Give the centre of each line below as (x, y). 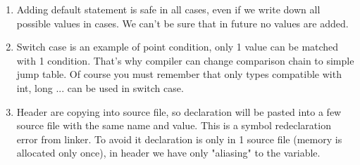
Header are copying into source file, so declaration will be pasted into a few (179, 111)
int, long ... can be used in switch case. (100, 87)
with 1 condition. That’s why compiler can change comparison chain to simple (185, 60)
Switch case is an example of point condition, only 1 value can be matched (178, 47)
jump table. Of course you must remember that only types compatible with (179, 74)
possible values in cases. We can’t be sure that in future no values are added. (182, 23)
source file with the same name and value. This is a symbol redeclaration (174, 125)
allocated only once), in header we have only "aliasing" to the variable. (168, 153)
